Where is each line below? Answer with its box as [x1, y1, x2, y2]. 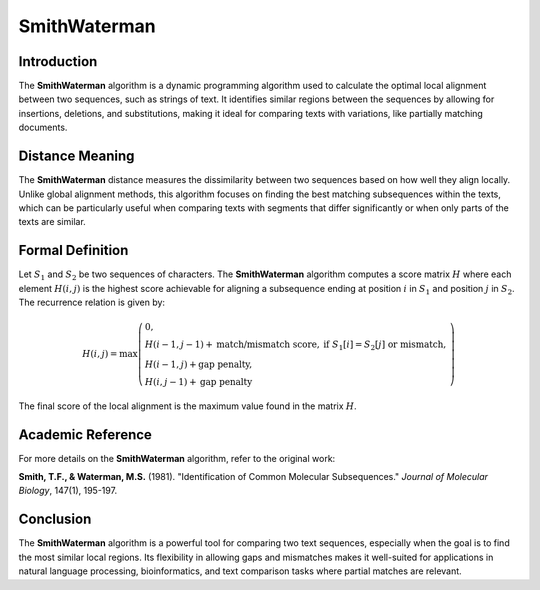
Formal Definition [18, 242, 129, 259]
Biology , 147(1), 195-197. [18, 485, 118, 497]
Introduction [18, 53, 98, 70]
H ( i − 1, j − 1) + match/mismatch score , [144, 339, 320, 350]
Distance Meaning [18, 148, 135, 165]
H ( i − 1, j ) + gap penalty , [144, 358, 253, 370]
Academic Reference [18, 426, 152, 443]
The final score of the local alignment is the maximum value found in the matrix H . [18, 400, 357, 412]
